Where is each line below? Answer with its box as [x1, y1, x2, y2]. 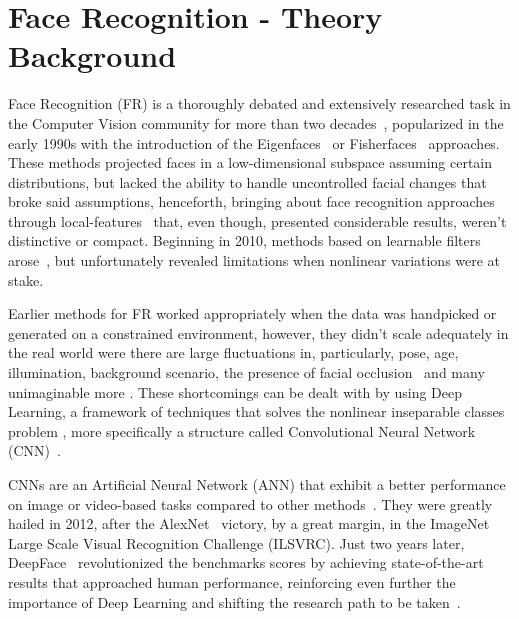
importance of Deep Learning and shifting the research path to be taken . [8, 591, 461, 612]
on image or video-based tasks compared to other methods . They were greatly [8, 493, 493, 514]
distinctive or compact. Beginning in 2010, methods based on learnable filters [8, 230, 481, 251]
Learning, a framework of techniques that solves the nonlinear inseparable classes [8, 401, 505, 422]
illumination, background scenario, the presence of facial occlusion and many [8, 362, 485, 383]
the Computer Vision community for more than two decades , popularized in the [8, 112, 504, 133]
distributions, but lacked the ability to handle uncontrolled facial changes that [8, 171, 487, 192]
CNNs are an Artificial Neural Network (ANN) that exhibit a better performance [8, 474, 506, 494]
